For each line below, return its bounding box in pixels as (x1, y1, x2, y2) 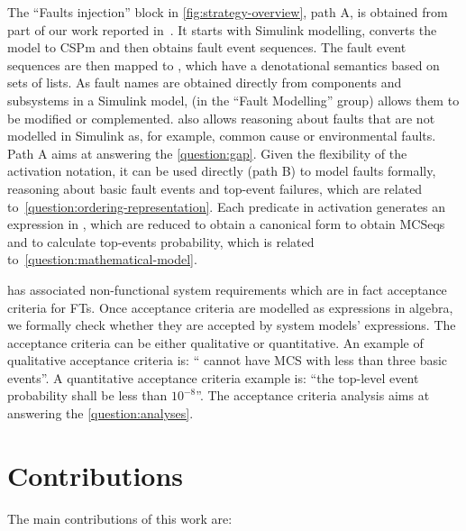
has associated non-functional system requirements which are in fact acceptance (7, 279, 447, 298)
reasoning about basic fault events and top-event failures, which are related (7, 179, 423, 197)
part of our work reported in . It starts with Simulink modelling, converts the (7, 20, 437, 39)
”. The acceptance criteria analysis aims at (196, 386, 430, 405)
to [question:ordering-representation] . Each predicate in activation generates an (7, 197, 446, 215)
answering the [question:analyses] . (7, 404, 194, 423)
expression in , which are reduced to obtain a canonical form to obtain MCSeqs (7, 215, 445, 233)
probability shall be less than (7, 386, 168, 405)
